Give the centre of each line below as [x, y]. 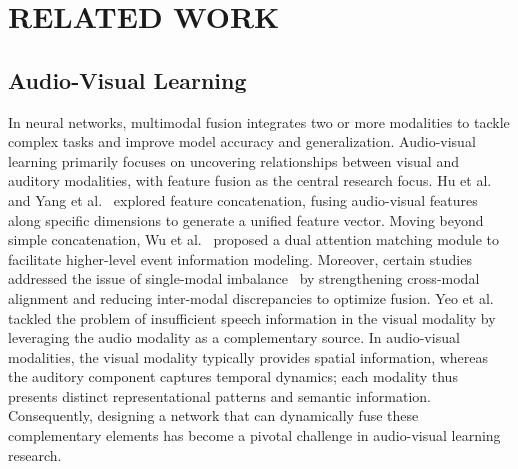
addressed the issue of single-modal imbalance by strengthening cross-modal [244, 278]
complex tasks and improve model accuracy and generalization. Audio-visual [242, 141]
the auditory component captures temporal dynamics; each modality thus [233, 376]
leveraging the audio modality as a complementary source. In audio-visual [234, 337]
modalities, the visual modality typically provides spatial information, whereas [248, 356]
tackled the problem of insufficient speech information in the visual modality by [252, 317]
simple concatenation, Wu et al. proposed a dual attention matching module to [253, 239]
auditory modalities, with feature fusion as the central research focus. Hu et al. [250, 180]
